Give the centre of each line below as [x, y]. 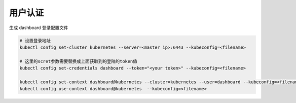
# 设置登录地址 [35, 40]
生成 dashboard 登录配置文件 [39, 28]
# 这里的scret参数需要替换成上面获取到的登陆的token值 [78, 61]
